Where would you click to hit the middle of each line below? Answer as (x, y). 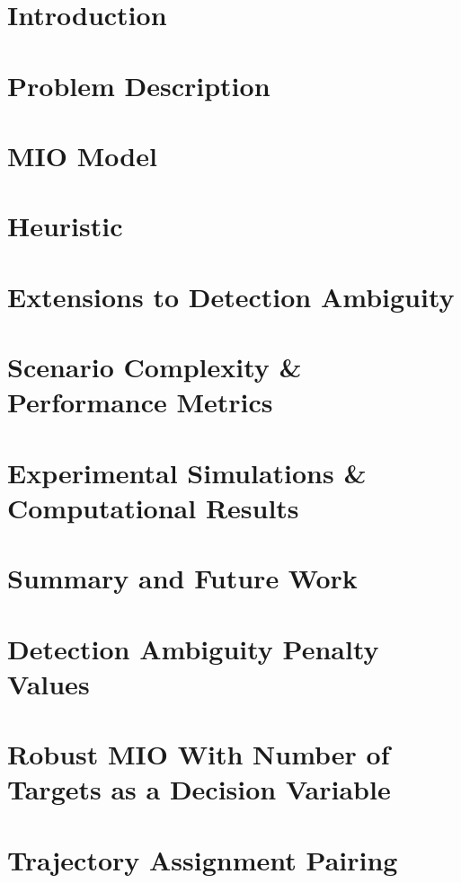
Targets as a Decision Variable (199, 789)
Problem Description (139, 85)
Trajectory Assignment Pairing (203, 859)
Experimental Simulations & (187, 472)
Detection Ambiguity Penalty (193, 648)
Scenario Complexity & (155, 367)
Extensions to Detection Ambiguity (231, 296)
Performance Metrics (140, 402)
